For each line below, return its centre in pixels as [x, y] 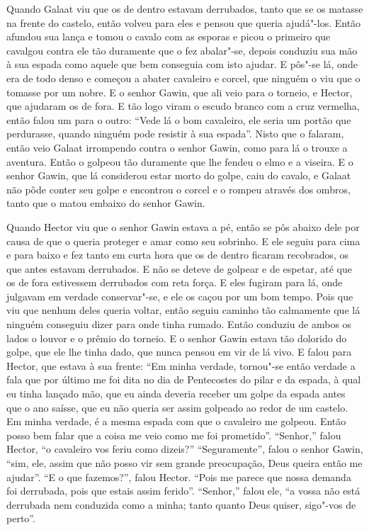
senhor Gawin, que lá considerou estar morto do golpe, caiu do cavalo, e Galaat [179, 175]
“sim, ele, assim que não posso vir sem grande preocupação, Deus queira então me [184, 463]
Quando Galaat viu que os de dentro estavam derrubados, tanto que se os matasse [185, 9]
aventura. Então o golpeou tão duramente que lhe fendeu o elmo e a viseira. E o [180, 161]
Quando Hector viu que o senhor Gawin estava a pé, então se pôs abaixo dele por [183, 226]
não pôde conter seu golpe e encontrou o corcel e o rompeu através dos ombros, [178, 189]
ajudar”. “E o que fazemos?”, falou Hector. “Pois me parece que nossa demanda [179, 477]
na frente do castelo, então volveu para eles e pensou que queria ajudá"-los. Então [184, 22]
